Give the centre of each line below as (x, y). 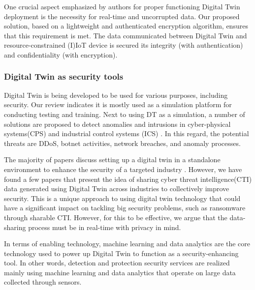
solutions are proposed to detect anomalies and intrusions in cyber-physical (117, 124)
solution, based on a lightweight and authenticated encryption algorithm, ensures (126, 26)
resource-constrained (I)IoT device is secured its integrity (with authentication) (124, 45)
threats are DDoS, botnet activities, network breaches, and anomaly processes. (122, 143)
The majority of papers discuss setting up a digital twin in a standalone (112, 159)
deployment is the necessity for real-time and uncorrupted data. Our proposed (122, 16)
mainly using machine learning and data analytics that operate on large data (120, 272)
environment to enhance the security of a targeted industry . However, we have (123, 169)
